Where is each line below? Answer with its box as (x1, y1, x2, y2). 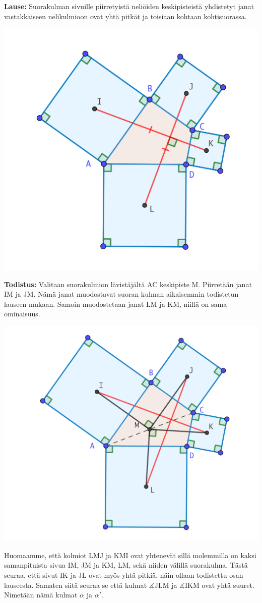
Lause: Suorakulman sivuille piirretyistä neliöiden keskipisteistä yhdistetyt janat (4, 1, 254, 11)
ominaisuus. (4, 308, 40, 319)
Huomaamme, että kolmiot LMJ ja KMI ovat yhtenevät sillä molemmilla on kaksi (4, 550, 256, 560)
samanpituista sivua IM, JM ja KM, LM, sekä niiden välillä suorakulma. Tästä (4, 560, 248, 570)
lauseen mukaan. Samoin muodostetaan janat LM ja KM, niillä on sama (4, 298, 227, 309)
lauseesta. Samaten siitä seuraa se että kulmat (4, 579, 147, 590)
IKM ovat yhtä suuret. (185, 579, 254, 590)
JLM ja (154, 579, 177, 590)
